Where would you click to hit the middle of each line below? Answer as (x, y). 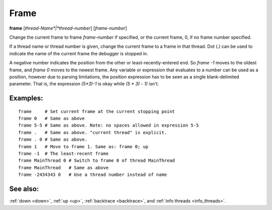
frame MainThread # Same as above (63, 168)
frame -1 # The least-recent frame (63, 154)
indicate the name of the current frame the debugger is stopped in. (79, 53)
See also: (24, 189)
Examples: (26, 98)
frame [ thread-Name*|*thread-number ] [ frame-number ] (68, 28)
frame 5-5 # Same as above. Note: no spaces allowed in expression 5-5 (109, 125)
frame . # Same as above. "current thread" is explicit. (93, 132)
